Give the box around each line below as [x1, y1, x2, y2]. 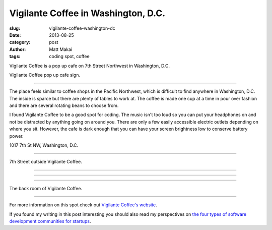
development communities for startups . [9, 218, 91, 224]
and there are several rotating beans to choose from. [9, 102, 119, 108]
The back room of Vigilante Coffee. [9, 185, 83, 191]
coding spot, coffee [49, 53, 90, 60]
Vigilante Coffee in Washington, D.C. [9, 8, 166, 19]
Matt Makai [49, 46, 73, 52]
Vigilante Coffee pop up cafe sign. [9, 72, 81, 78]
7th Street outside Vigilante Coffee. [9, 159, 83, 165]
